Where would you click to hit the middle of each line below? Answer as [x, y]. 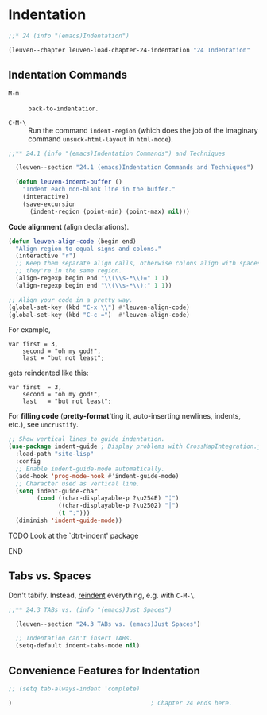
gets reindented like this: [48, 373]
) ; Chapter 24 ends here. [120, 703]
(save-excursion [50, 204]
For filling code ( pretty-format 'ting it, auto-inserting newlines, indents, [124, 416]
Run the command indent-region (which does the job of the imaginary [143, 130]
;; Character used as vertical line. [78, 483]
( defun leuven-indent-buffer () [69, 182]
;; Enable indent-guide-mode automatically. [90, 469]
